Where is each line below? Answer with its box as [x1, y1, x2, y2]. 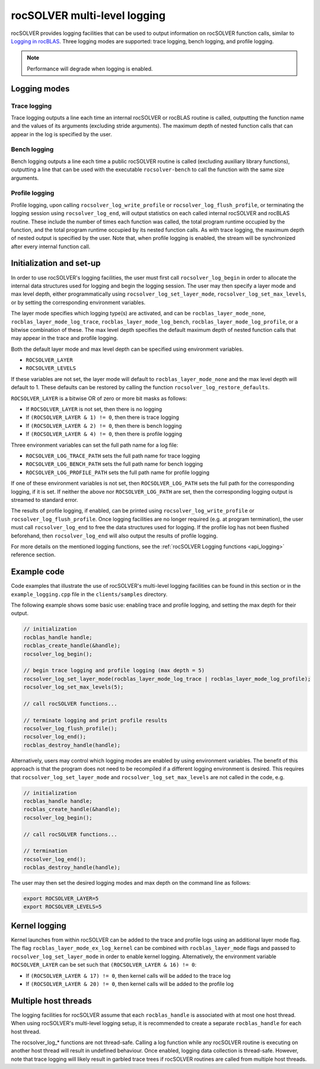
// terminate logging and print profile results [23, 717, 168, 724]
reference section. [11, 551, 56, 558]
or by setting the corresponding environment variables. [11, 299, 146, 306]
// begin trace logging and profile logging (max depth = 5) [23, 667, 205, 674]
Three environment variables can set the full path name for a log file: [11, 441, 178, 449]
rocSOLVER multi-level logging [11, 9, 166, 22]
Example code [11, 566, 65, 577]
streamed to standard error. [11, 496, 78, 503]
